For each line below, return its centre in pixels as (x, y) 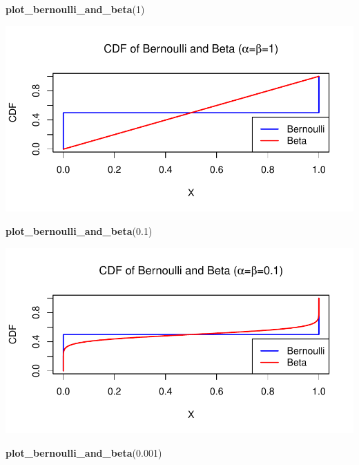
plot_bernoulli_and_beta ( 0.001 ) (84, 452)
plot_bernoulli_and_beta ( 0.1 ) (79, 230)
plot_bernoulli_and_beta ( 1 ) (75, 9)
